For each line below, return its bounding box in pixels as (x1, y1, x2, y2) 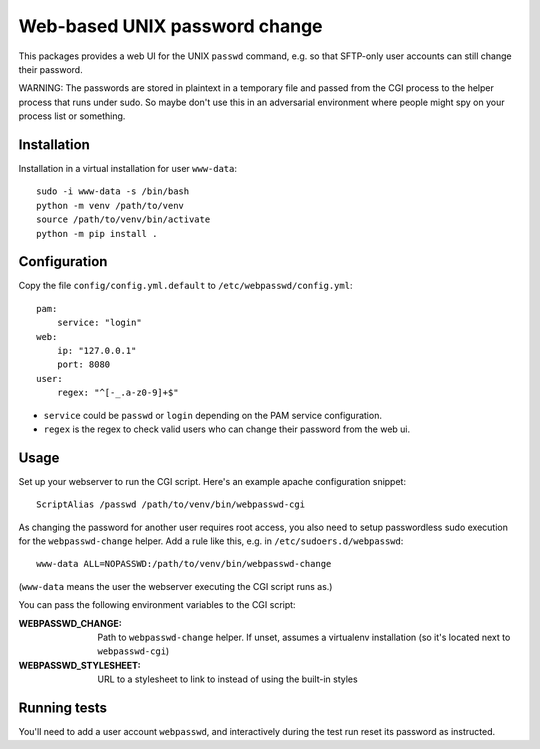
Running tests (18, 700, 108, 717)
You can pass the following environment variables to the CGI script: (18, 599, 296, 611)
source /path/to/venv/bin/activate (36, 214, 211, 225)
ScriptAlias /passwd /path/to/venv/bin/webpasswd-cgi (36, 499, 305, 510)
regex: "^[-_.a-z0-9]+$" (56, 387, 179, 399)
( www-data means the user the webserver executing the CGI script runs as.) (18, 580, 333, 592)
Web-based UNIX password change (18, 15, 324, 37)
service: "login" (56, 317, 142, 329)
